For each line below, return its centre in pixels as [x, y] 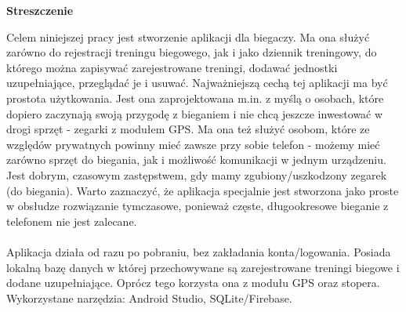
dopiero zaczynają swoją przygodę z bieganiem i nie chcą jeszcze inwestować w [195, 113]
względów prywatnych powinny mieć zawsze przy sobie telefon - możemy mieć [193, 144]
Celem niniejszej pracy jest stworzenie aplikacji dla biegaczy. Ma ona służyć [188, 36]
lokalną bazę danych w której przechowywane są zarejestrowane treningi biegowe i [203, 267]
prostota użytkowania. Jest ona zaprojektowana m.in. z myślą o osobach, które [195, 98]
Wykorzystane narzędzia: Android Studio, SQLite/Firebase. [149, 297]
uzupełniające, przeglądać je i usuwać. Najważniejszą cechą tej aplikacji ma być [197, 83]
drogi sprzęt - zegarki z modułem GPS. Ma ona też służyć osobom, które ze [188, 129]
